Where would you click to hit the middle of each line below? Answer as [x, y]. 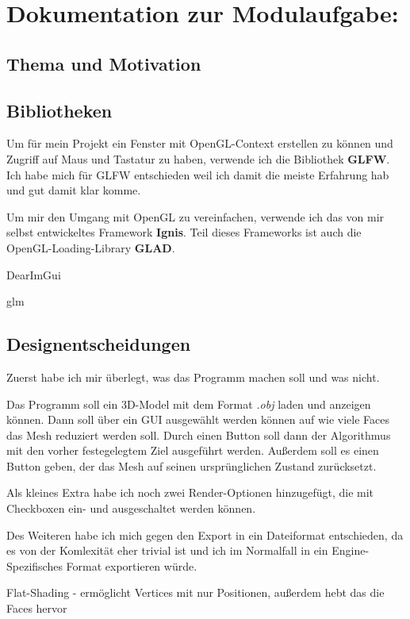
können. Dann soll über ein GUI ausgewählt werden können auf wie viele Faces [198, 419]
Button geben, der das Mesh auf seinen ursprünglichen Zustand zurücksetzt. [192, 465]
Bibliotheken [59, 110]
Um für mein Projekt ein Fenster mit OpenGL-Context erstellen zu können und [200, 143]
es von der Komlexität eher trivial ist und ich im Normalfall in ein [167, 550]
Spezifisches [34, 565]
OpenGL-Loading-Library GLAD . [91, 247]
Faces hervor [37, 608]
